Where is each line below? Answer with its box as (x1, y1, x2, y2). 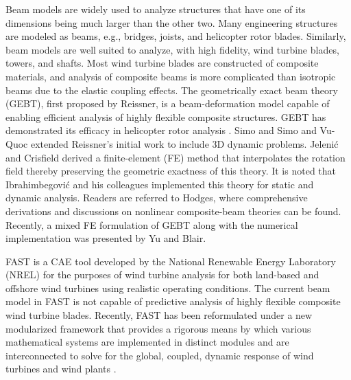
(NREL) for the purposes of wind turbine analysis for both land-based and (5, 267, 319, 282)
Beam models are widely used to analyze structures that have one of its (5, 2, 306, 16)
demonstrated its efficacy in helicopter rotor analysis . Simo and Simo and (5, 123, 317, 137)
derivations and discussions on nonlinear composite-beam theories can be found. (5, 203, 341, 218)
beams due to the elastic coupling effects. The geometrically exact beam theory (5, 82, 338, 97)
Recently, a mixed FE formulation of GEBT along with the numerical (5, 217, 298, 232)
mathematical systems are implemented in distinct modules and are (5, 335, 289, 349)
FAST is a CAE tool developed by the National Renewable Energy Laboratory (5, 254, 336, 268)
